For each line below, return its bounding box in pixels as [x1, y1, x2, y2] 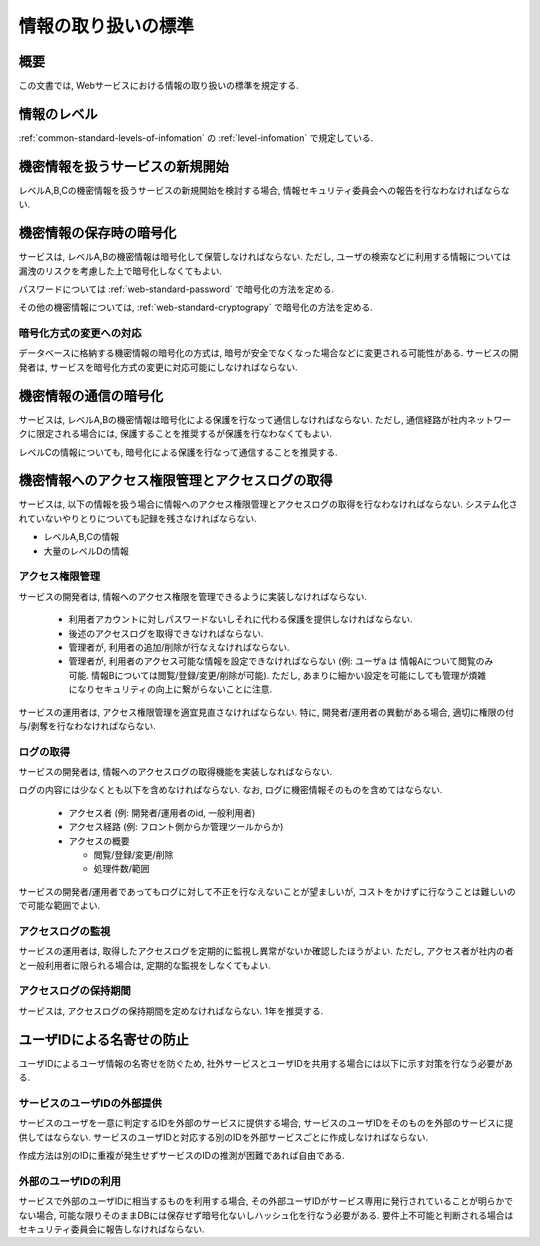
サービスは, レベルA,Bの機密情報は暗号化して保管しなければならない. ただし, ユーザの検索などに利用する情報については [18, 251, 512, 263]
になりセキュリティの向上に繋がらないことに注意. [68, 683, 273, 695]
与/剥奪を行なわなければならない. [18, 720, 157, 732]
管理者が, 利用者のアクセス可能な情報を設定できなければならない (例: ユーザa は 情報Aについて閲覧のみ [68, 655, 494, 667]
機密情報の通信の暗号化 [18, 387, 164, 404]
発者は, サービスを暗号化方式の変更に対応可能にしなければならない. [18, 361, 299, 373]
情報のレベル [18, 105, 98, 122]
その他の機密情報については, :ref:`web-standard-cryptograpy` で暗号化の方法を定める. [18, 301, 374, 314]
